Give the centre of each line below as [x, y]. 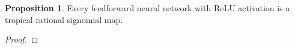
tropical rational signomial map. [64, 19]
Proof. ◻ [22, 39]
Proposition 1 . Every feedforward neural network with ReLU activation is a [147, 8]
